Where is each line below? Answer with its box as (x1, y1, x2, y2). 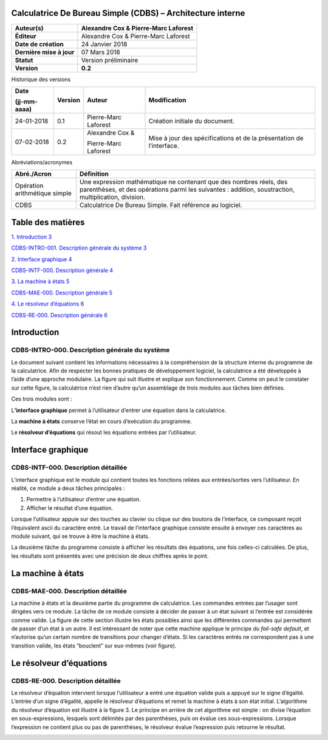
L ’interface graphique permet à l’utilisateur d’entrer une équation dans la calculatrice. (11, 407, 227, 414)
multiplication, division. (79, 193, 146, 201)
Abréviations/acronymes (11, 158, 73, 166)
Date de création (15, 40, 64, 48)
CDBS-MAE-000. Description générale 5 (11, 289, 112, 296)
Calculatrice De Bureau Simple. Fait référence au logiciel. (79, 201, 242, 209)
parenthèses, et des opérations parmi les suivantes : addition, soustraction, (79, 186, 295, 194)
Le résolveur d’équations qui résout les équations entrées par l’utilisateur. (11, 429, 197, 436)
